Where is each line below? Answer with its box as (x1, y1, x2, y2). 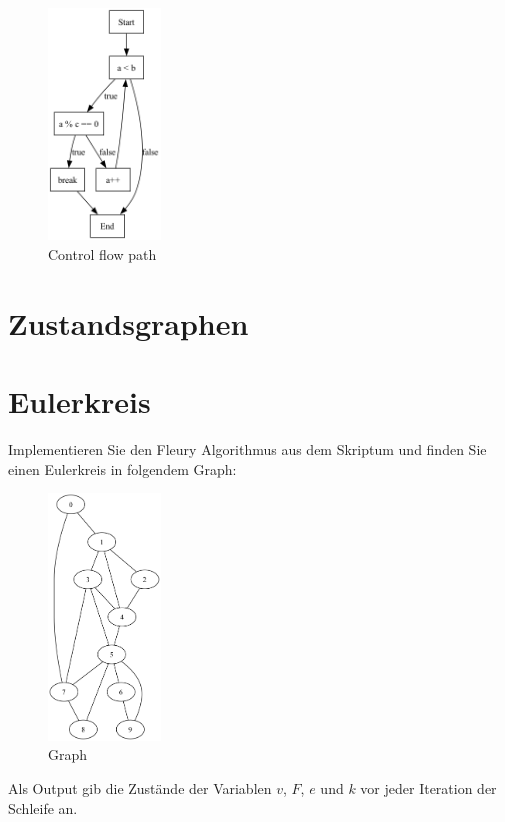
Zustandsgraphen (8, 302, 249, 343)
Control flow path (48, 244, 157, 265)
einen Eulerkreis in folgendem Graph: (8, 458, 237, 479)
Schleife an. (8, 797, 78, 818)
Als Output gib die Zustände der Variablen (8, 777, 272, 798)
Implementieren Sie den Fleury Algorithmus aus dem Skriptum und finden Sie (8, 439, 487, 460)
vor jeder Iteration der (360, 777, 497, 798)
